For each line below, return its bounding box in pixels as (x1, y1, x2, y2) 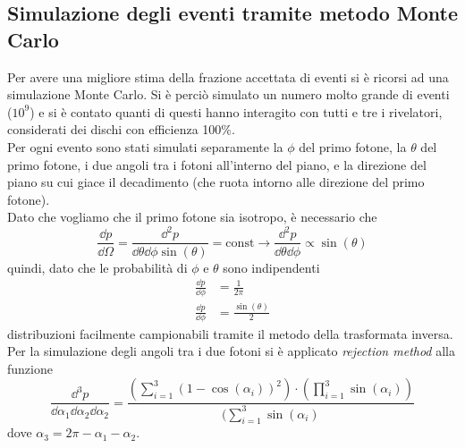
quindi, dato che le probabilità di (7, 258, 188, 276)
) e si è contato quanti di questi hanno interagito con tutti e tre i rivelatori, (30, 102, 443, 121)
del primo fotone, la (299, 137, 407, 156)
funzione (7, 359, 53, 377)
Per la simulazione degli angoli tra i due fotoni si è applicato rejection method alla (7, 342, 455, 360)
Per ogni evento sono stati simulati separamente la (7, 137, 283, 156)
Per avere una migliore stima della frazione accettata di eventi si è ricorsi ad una (7, 67, 449, 86)
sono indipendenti (223, 258, 320, 276)
